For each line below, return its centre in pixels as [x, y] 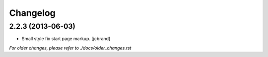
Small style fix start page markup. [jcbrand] [66, 39]
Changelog [32, 13]
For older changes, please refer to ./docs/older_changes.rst [70, 48]
